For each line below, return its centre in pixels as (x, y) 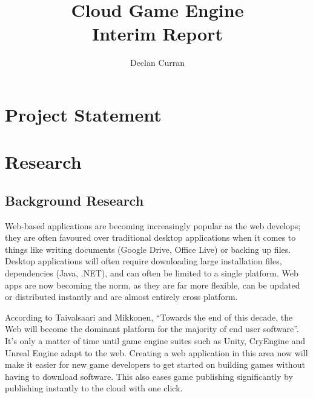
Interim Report (157, 34)
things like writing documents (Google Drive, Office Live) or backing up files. (148, 249)
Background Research (74, 200)
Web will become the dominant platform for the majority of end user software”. (152, 329)
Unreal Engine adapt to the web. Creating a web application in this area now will (156, 352)
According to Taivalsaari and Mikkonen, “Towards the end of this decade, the (149, 317)
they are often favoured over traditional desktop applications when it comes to (150, 237)
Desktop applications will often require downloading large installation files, (143, 261)
